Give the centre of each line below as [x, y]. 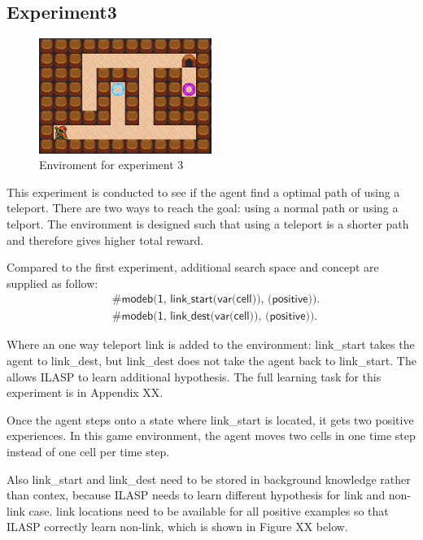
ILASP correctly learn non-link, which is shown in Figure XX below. [177, 527]
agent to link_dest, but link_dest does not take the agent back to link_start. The [211, 360]
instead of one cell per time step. [88, 451]
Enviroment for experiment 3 [111, 165]
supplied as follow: [52, 283]
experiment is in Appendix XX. [85, 392]
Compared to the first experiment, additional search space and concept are [193, 267]
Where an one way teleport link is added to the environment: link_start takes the [211, 344]
